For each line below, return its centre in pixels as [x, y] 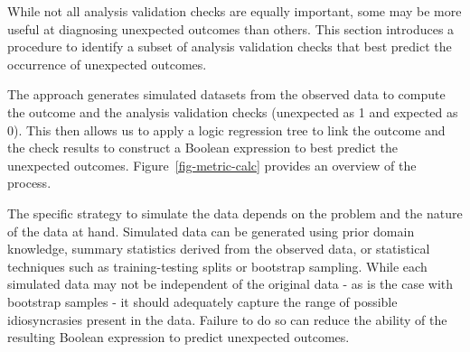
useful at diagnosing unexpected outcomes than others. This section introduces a [231, 28]
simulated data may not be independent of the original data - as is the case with [230, 284]
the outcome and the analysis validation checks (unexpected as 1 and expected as [233, 111]
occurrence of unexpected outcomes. [107, 64]
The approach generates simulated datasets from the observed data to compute [226, 94]
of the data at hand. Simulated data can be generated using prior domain [211, 231]
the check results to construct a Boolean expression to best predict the [203, 148]
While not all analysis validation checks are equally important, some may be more [235, 11]
